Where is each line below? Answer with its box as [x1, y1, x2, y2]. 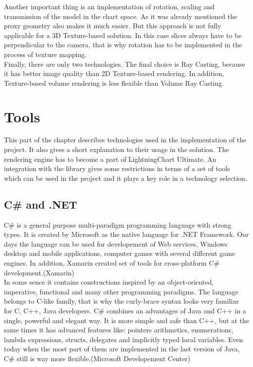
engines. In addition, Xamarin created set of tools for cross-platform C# [4, 258, 220, 268]
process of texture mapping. [4, 49, 87, 59]
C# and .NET [4, 196, 77, 212]
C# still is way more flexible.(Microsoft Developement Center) [4, 353, 191, 363]
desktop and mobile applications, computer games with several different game [4, 248, 235, 258]
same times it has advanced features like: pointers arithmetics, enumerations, [4, 325, 233, 335]
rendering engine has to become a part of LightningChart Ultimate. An [4, 154, 217, 164]
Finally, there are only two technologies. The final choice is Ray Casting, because [4, 58, 245, 69]
